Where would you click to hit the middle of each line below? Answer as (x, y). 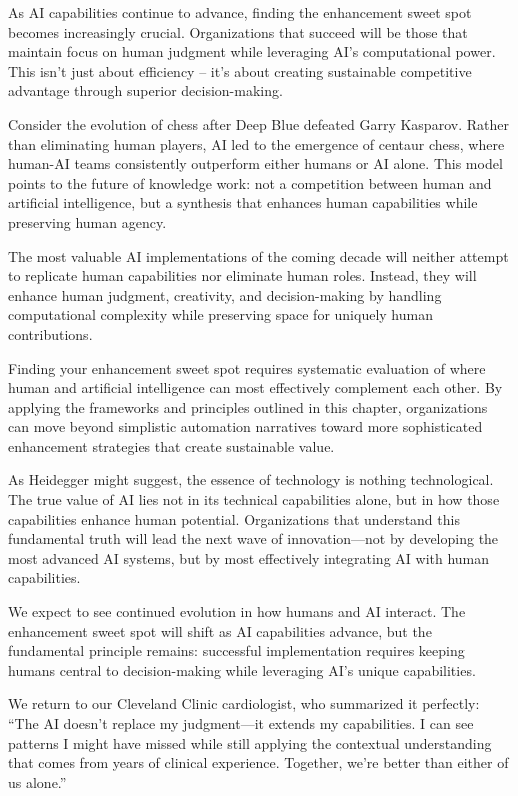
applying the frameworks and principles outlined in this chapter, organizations (248, 406)
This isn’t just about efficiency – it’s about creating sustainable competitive (240, 70)
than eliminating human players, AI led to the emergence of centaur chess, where (256, 143)
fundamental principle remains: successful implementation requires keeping (236, 650)
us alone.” (37, 781)
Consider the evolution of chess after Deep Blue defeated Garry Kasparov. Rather (258, 123)
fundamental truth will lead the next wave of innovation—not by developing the (253, 538)
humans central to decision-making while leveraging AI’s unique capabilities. (242, 669)
